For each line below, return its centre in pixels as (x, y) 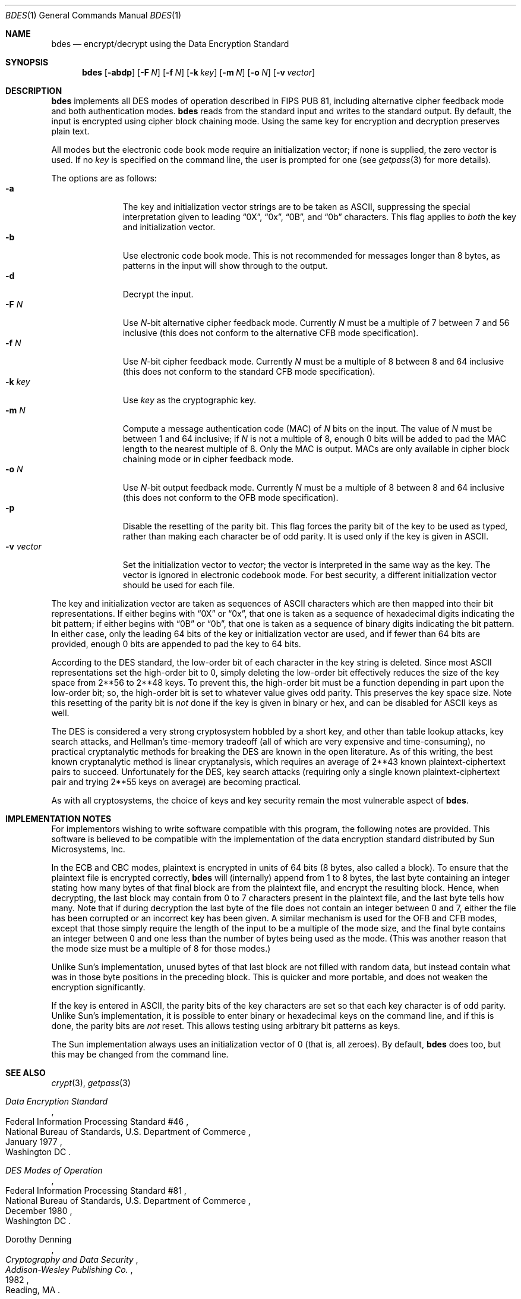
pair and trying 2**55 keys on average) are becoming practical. (176, 782)
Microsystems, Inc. (88, 849)
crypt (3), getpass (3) (91, 1083)
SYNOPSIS (27, 62)
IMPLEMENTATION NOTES (59, 819)
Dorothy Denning (39, 1239)
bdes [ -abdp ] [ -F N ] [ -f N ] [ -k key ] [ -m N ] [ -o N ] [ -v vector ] (199, 72)
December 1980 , (39, 1211)
